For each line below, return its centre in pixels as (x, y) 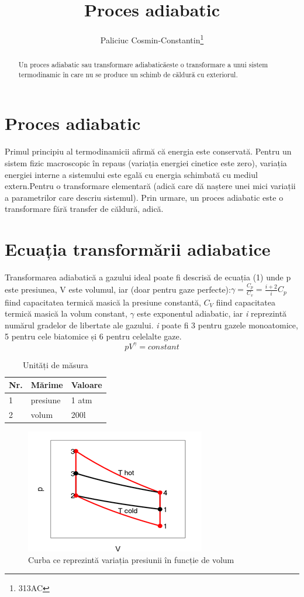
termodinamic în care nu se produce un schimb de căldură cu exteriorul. (128, 74)
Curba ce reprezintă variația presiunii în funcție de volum (131, 559)
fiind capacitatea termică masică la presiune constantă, (103, 302)
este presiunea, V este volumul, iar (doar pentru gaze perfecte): (118, 289)
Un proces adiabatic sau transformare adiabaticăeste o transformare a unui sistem (143, 65)
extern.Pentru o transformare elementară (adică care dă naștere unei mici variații (150, 186)
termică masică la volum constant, (66, 313)
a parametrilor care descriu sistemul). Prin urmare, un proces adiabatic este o (144, 197)
